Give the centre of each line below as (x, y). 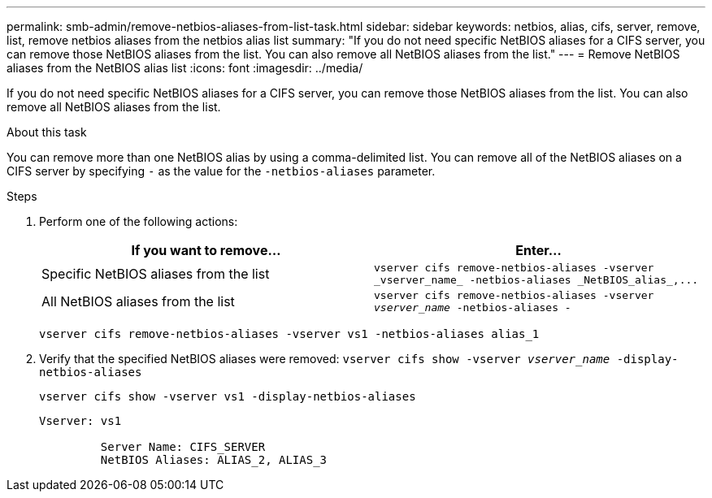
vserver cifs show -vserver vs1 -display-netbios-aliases (228, 396)
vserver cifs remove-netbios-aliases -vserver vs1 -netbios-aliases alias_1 (289, 334)
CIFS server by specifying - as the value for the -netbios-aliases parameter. (221, 171)
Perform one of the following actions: (139, 221)
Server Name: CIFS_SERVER (183, 447)
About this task (47, 132)
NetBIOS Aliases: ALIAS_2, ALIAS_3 (214, 460)
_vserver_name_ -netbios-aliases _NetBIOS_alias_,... (536, 280)
